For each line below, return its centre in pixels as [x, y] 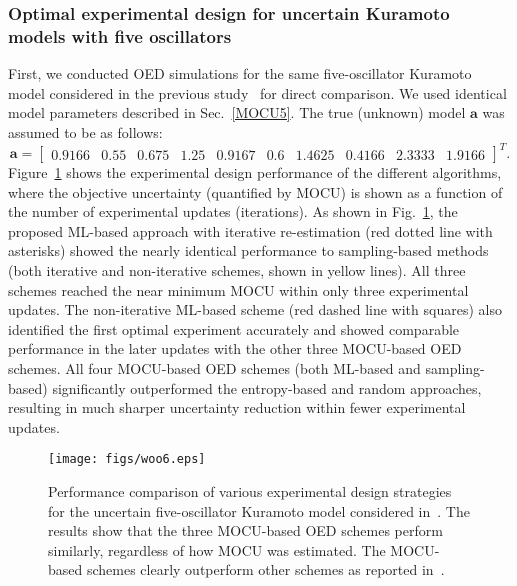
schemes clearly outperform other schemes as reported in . [265, 569]
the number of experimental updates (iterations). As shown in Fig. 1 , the [233, 211]
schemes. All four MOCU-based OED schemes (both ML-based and [214, 367]
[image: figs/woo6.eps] [127, 459]
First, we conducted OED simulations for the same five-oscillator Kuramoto [240, 73]
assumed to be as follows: [85, 131]
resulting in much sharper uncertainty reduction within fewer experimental [237, 407]
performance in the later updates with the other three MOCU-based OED [235, 348]
